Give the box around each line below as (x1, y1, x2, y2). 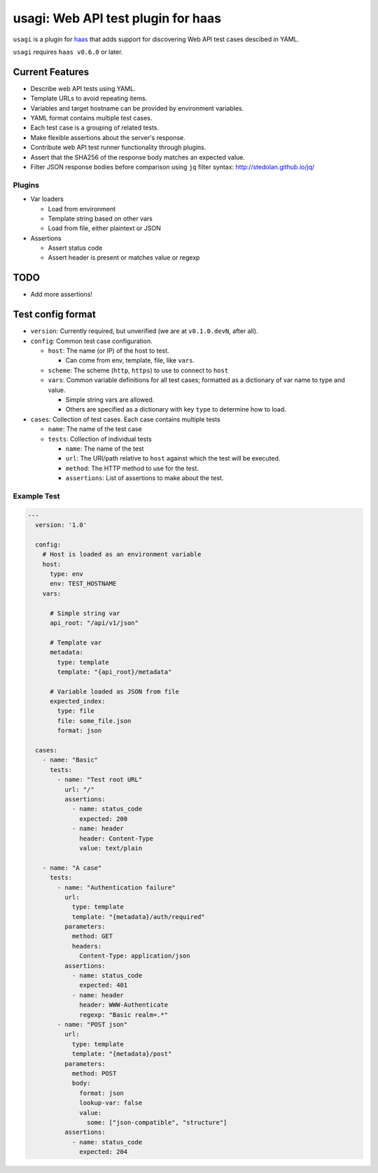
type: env (50, 570, 84, 578)
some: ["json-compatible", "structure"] (86, 1118, 227, 1126)
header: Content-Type (79, 834, 154, 843)
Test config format (13, 309, 96, 321)
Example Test (13, 491, 60, 500)
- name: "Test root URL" (57, 775, 143, 784)
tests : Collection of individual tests (48, 435, 152, 443)
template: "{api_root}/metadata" (57, 668, 172, 675)
